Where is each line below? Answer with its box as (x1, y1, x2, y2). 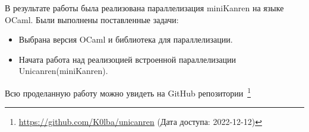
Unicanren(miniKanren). (18, 65, 108, 77)
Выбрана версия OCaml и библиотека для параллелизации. (18, 33, 233, 46)
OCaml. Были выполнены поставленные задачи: (5, 13, 179, 25)
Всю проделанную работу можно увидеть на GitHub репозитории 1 (5, 85, 251, 99)
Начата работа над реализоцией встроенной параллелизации (18, 53, 236, 65)
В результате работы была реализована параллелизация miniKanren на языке (5, 2, 284, 14)
